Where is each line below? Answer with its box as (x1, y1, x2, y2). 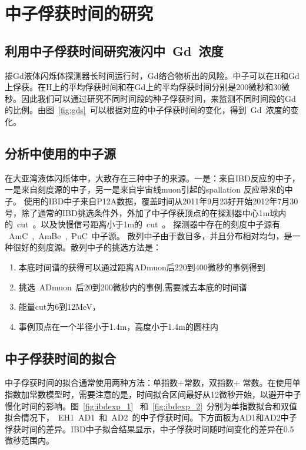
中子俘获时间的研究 (5, 1, 154, 25)
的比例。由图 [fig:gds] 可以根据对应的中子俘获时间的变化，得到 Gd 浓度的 (5, 104, 291, 116)
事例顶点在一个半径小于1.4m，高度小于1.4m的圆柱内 (18, 320, 218, 332)
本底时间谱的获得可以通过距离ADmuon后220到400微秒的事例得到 (18, 260, 265, 273)
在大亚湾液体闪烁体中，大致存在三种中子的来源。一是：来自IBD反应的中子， (5, 171, 300, 184)
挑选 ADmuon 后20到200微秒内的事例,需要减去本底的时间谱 (18, 280, 247, 293)
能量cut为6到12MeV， (18, 300, 101, 313)
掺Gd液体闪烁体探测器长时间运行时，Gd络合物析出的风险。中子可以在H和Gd (5, 69, 300, 81)
